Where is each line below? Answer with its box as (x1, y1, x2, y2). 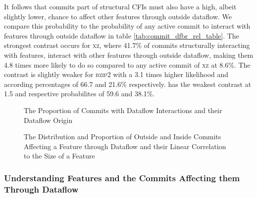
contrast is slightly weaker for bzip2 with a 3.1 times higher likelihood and (4, 69, 229, 79)
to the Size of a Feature (24, 151, 95, 161)
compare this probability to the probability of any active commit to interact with (4, 21, 251, 31)
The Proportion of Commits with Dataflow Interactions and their (24, 105, 222, 115)
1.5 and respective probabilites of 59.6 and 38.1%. (4, 88, 155, 99)
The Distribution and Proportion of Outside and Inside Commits (24, 131, 221, 142)
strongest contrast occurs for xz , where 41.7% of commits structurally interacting (4, 40, 250, 50)
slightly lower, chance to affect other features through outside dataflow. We (4, 11, 232, 21)
